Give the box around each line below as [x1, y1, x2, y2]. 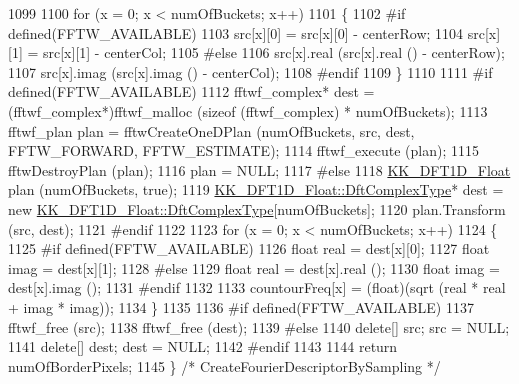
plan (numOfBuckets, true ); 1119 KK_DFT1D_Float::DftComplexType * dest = [8, 179, 504, 200]
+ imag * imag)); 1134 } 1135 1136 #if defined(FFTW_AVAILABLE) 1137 [8, 296, 474, 317]
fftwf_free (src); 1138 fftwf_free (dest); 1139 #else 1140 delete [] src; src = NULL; [8, 316, 510, 337]
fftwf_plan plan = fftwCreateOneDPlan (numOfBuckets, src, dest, [8, 120, 415, 141]
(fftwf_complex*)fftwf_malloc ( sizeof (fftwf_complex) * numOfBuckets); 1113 [8, 100, 488, 121]
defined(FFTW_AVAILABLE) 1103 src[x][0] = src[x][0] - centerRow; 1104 [8, 22, 464, 43]
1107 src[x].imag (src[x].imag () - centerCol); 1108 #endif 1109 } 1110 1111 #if [8, 61, 493, 82]
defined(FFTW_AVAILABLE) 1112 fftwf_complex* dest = [8, 81, 375, 102]
